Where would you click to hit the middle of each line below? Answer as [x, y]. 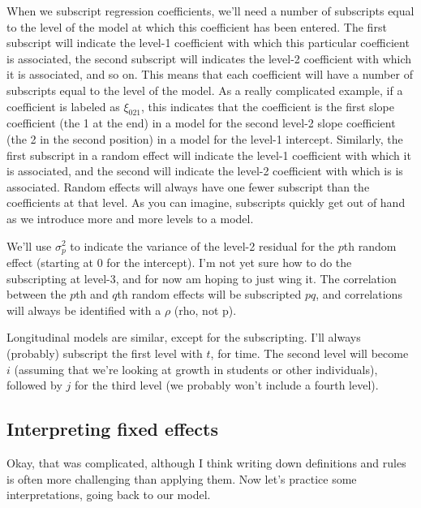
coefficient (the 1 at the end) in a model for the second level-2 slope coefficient [201, 123]
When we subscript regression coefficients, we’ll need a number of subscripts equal [210, 11]
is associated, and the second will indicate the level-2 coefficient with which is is [205, 171]
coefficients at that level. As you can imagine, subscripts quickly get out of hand [206, 202]
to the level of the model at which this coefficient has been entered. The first [197, 26]
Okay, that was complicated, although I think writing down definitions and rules [206, 462]
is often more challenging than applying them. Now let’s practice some [182, 478]
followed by [34, 385]
